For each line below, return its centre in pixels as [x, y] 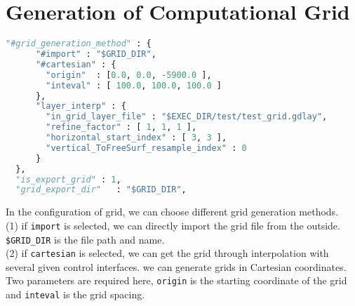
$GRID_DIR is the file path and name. [85, 239]
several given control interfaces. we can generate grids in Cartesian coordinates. [176, 266]
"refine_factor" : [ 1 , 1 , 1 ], [121, 127]
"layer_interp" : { [81, 106]
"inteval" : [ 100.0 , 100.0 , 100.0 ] [134, 85]
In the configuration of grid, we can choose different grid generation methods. [172, 212]
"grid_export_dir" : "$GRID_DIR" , [101, 190]
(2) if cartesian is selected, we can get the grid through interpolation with [167, 253]
